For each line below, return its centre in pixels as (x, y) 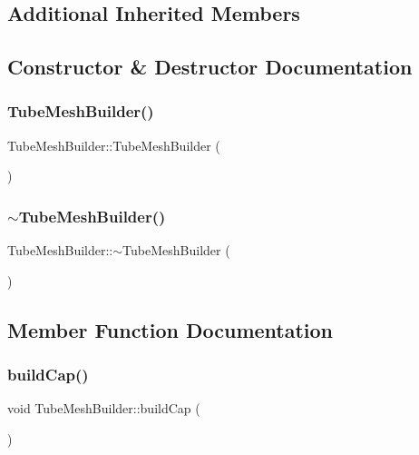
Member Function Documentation (171, 329)
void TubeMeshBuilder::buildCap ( (104, 408)
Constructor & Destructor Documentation (210, 67)
